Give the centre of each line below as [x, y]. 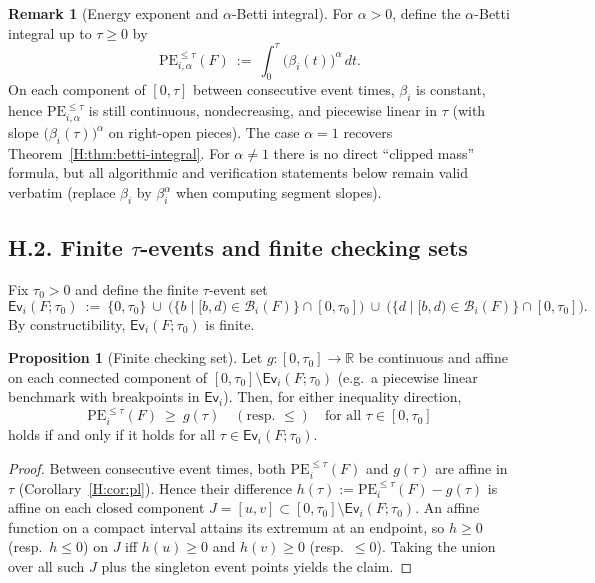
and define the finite [137, 289]
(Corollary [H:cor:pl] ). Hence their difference [155, 487]
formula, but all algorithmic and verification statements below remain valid [238, 172]
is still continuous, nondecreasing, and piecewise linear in [263, 110]
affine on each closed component [106, 507]
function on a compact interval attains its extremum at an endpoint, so [226, 526]
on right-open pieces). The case [204, 132]
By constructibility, [67, 323]
